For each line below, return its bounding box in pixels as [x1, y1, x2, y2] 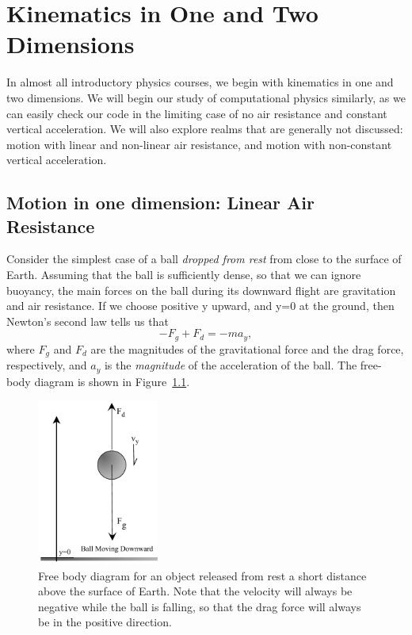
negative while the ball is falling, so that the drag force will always [38, 598, 361, 614]
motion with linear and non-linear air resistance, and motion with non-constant [6, 136, 392, 152]
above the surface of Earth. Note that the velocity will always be [38, 583, 353, 599]
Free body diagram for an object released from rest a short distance [38, 567, 367, 583]
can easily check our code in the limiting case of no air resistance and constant [6, 105, 387, 121]
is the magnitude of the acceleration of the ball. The [104, 357, 357, 373]
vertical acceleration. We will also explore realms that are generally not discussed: [6, 120, 403, 137]
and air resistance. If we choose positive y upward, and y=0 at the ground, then [6, 297, 395, 314]
